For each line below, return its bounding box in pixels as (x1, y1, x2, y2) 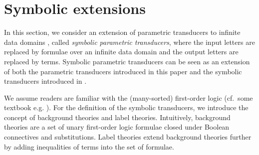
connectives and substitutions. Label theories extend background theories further (4, 132, 252, 142)
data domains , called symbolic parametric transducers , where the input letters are (4, 36, 255, 47)
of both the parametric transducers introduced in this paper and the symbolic (4, 66, 242, 76)
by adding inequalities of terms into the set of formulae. (4, 141, 174, 152)
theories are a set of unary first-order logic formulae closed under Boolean (4, 122, 230, 132)
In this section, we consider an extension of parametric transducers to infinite (4, 27, 241, 37)
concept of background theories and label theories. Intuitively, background (4, 112, 231, 122)
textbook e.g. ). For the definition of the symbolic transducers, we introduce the (4, 102, 249, 113)
